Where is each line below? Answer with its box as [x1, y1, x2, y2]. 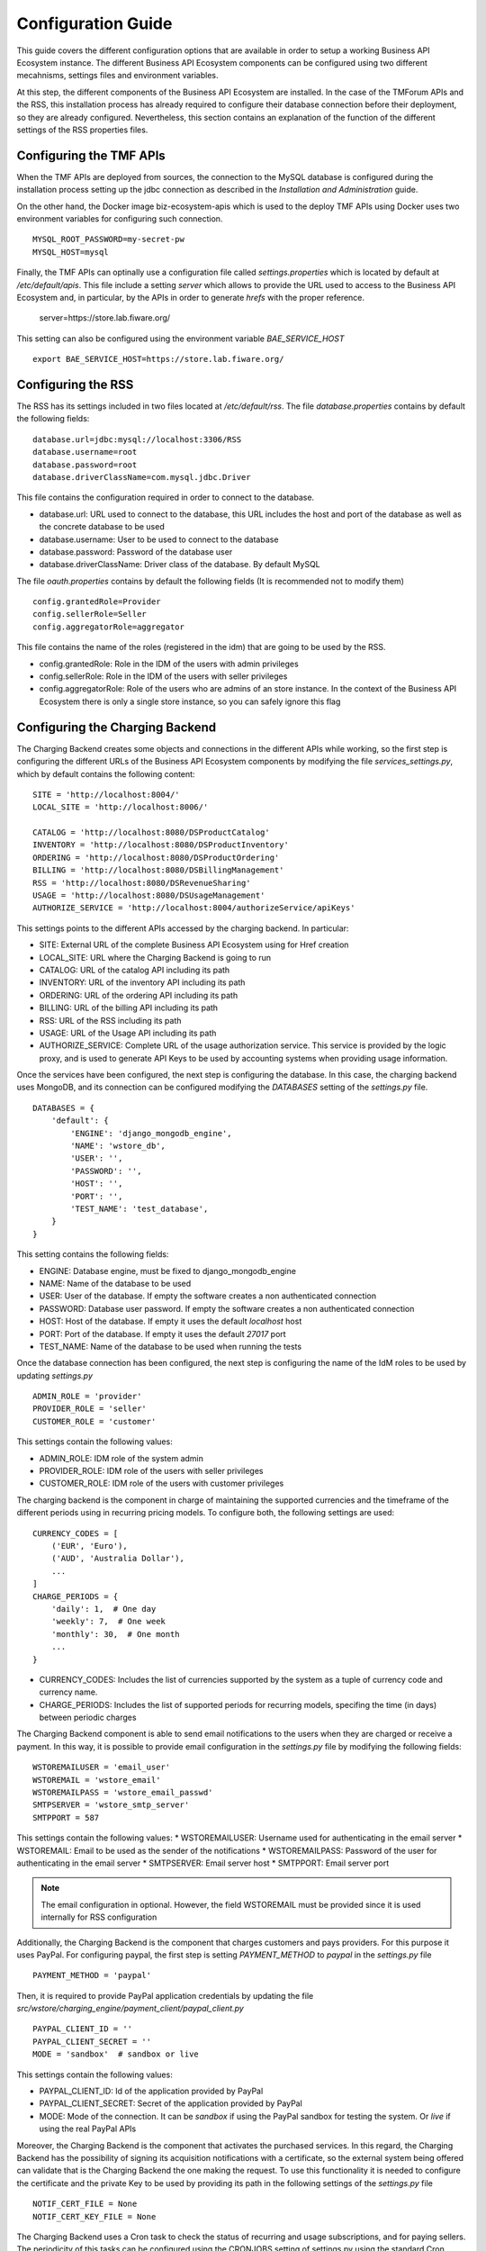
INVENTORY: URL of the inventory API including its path [39, 977, 246, 988]
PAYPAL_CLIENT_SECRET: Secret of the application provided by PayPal [39, 2098, 303, 2109]
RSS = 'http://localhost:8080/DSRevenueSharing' [32, 878, 251, 888]
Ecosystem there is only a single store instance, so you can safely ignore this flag [39, 696, 341, 707]
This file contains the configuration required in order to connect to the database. [16, 492, 315, 503]
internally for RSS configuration [40, 1912, 157, 1922]
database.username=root [32, 447, 138, 457]
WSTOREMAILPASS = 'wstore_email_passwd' [32, 1787, 213, 1798]
